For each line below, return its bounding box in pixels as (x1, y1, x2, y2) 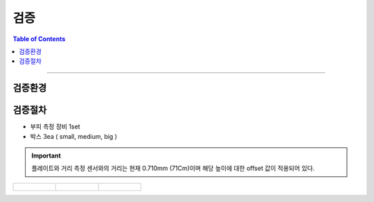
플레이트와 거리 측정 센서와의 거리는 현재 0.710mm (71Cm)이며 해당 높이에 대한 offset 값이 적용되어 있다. (31, 164, 315, 173)
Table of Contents (12, 35, 66, 43)
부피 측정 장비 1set (30, 122, 80, 131)
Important (31, 151, 62, 160)
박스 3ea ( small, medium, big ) (30, 132, 118, 140)
